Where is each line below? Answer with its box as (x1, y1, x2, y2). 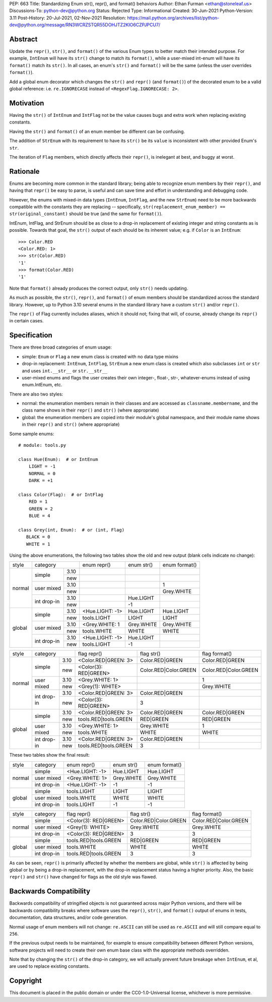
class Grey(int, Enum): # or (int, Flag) (18, 527, 125, 532)
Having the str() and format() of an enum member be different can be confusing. (9, 128, 185, 135)
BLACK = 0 (26, 534, 50, 540)
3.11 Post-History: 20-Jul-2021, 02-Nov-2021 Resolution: (9, 15, 126, 21)
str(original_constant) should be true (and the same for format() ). (9, 211, 163, 217)
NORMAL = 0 (28, 471, 56, 476)
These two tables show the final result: (9, 752, 90, 758)
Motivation (9, 99, 44, 107)
